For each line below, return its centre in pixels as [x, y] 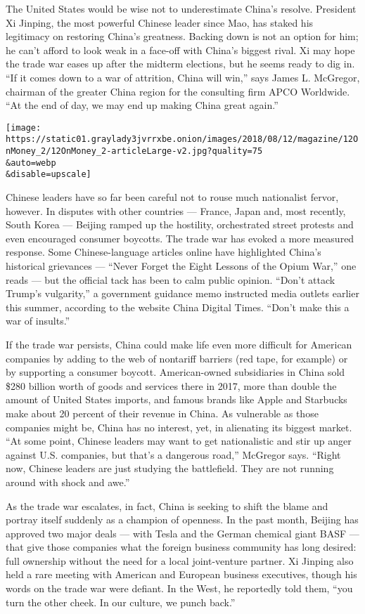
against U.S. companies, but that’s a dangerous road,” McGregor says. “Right [173, 454]
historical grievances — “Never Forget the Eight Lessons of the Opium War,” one [181, 266]
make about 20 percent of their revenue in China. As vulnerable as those [162, 413]
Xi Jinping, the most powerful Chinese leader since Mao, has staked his [160, 22]
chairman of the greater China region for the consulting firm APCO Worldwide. [178, 91]
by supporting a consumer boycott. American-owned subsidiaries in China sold [175, 372]
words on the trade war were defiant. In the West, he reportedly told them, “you [179, 588]
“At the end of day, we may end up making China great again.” [142, 105]
